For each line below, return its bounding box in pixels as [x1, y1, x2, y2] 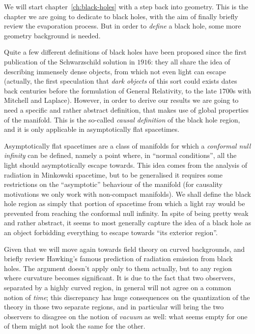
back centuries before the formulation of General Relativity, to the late [4, 85, 217, 95]
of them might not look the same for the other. [4, 321, 145, 331]
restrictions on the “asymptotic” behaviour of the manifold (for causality [4, 179, 223, 189]
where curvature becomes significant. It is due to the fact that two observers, [4, 273, 235, 283]
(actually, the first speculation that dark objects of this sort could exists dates [4, 76, 237, 86]
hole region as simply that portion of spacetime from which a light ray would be [4, 198, 245, 209]
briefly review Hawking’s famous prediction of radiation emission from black [4, 253, 233, 264]
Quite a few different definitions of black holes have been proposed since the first [4, 47, 247, 57]
